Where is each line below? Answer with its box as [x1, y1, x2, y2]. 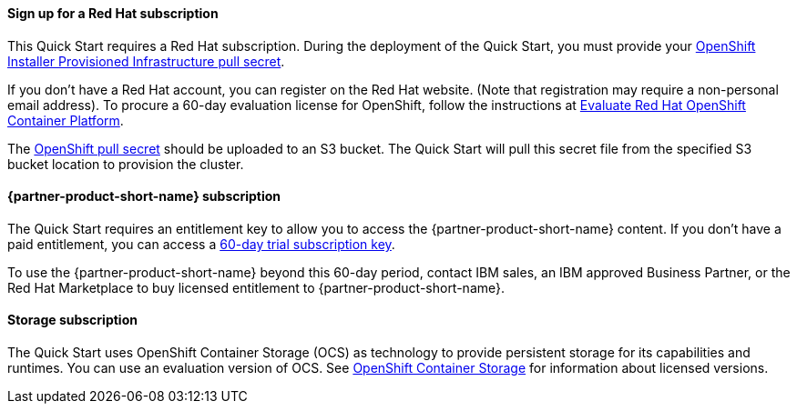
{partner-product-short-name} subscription [7, 188, 281, 205]
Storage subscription [7, 312, 138, 328]
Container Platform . [7, 112, 124, 128]
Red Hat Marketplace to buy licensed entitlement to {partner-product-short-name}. [7, 279, 506, 296]
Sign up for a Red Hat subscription [7, 5, 219, 21]
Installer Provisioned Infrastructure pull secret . [7, 53, 285, 69]
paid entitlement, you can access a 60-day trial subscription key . [7, 236, 395, 252]
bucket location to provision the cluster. [7, 155, 244, 172]
